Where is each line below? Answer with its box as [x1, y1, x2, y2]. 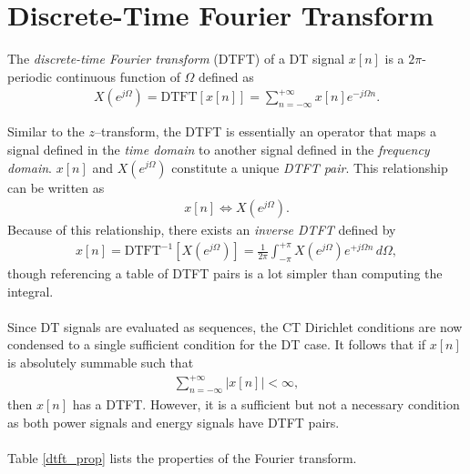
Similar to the [7, 122, 85, 141]
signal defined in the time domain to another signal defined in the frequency [7, 139, 430, 158]
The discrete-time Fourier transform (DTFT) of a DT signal [7, 49, 345, 68]
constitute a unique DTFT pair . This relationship [171, 157, 448, 176]
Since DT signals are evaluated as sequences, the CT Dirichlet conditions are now [7, 317, 463, 336]
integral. [7, 281, 54, 300]
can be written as [7, 177, 105, 197]
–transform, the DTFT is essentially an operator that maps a [95, 122, 437, 141]
